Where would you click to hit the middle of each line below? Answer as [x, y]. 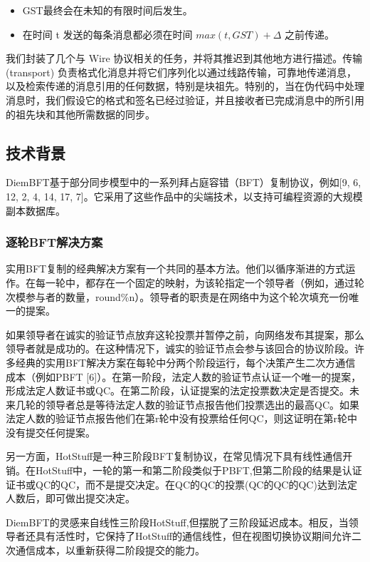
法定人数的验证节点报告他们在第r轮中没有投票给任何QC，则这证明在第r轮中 [181, 418]
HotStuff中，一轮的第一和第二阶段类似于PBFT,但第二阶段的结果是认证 [199, 470]
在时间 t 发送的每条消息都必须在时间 [107, 34]
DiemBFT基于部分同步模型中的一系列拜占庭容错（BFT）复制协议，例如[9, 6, [184, 182]
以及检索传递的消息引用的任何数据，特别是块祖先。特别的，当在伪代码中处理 [185, 86]
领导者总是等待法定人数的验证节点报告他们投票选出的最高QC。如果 [202, 404]
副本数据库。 [36, 210]
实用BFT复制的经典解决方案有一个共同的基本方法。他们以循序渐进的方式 [176, 269]
